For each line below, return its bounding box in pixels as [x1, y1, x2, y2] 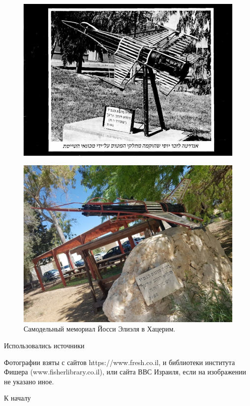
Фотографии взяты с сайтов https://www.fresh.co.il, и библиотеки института [4, 357, 235, 367]
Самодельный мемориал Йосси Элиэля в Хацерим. [24, 324, 176, 334]
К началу [4, 393, 31, 403]
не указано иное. [4, 376, 54, 386]
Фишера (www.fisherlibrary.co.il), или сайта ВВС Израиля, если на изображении [4, 367, 247, 377]
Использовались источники [4, 340, 85, 350]
